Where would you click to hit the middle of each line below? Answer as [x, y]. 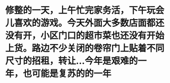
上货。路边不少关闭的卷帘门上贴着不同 [85, 48]
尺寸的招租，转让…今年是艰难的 [72, 61]
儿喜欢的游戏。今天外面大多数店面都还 [85, 23]
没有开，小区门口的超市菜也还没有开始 [85, 36]
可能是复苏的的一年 [72, 74]
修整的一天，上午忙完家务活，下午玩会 [85, 10]
